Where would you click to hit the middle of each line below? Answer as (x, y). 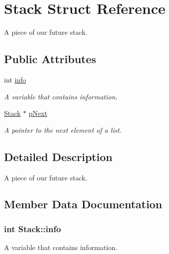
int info (15, 79)
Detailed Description (58, 156)
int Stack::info (33, 228)
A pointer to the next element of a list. (63, 129)
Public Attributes (50, 59)
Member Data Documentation (83, 204)
